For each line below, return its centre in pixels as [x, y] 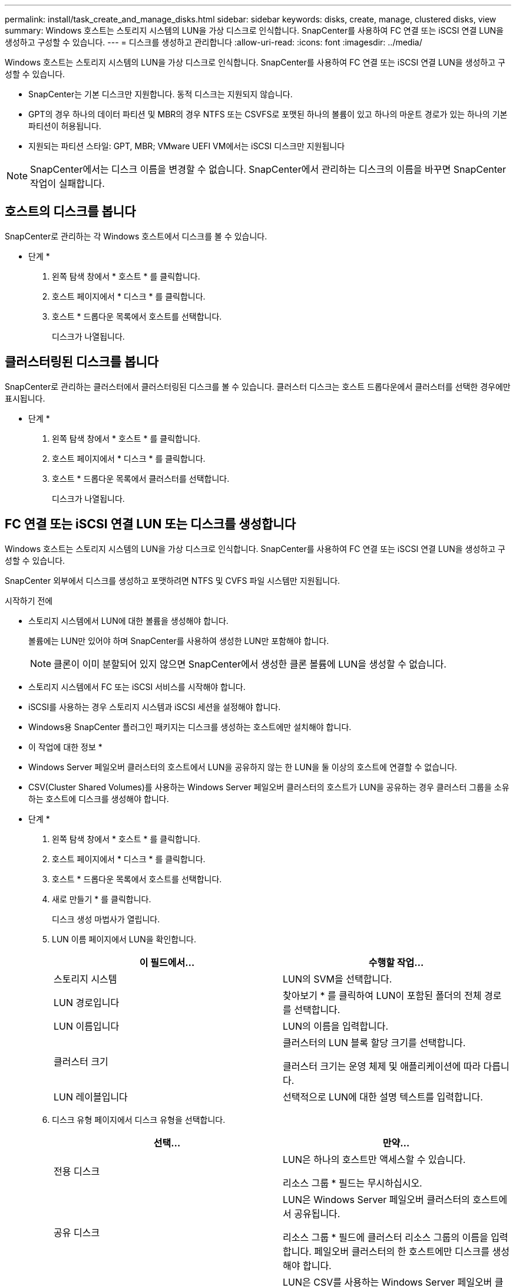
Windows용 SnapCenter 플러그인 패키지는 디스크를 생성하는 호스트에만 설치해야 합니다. [190, 727]
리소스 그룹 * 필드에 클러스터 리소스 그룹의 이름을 [386, 1237]
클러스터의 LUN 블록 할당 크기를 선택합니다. [374, 1042]
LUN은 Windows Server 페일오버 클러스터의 [376, 1199]
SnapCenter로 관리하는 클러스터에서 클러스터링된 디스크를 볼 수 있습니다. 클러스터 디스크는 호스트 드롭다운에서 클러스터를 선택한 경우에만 [258, 386]
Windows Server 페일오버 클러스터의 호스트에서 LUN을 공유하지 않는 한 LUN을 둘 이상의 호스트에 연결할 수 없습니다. [243, 767]
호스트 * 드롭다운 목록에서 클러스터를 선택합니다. [141, 478]
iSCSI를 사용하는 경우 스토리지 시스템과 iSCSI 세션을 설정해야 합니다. [155, 707]
